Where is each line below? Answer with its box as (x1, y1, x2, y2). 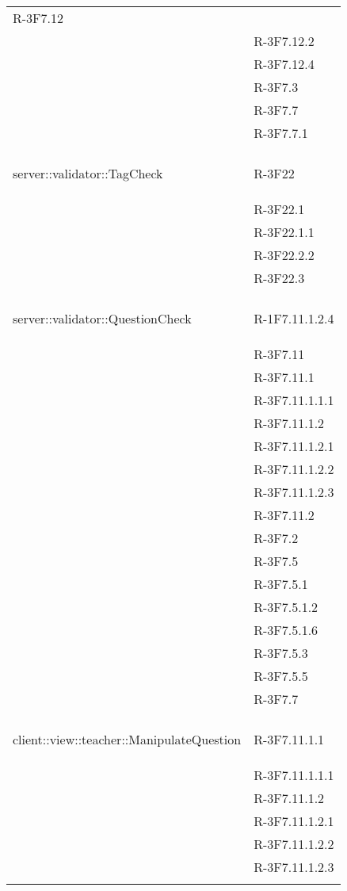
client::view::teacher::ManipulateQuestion (13, 730, 242, 748)
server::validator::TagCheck (13, 164, 163, 182)
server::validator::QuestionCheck (13, 309, 192, 327)
